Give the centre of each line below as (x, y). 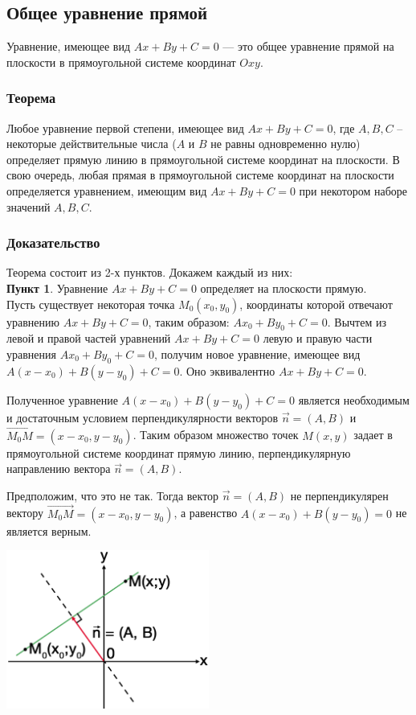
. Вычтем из (357, 321)
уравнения (31, 353)
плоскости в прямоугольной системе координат (121, 62)
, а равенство (206, 513)
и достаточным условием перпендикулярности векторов (143, 417)
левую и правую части (318, 338)
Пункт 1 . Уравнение (57, 288)
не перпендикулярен (339, 495)
